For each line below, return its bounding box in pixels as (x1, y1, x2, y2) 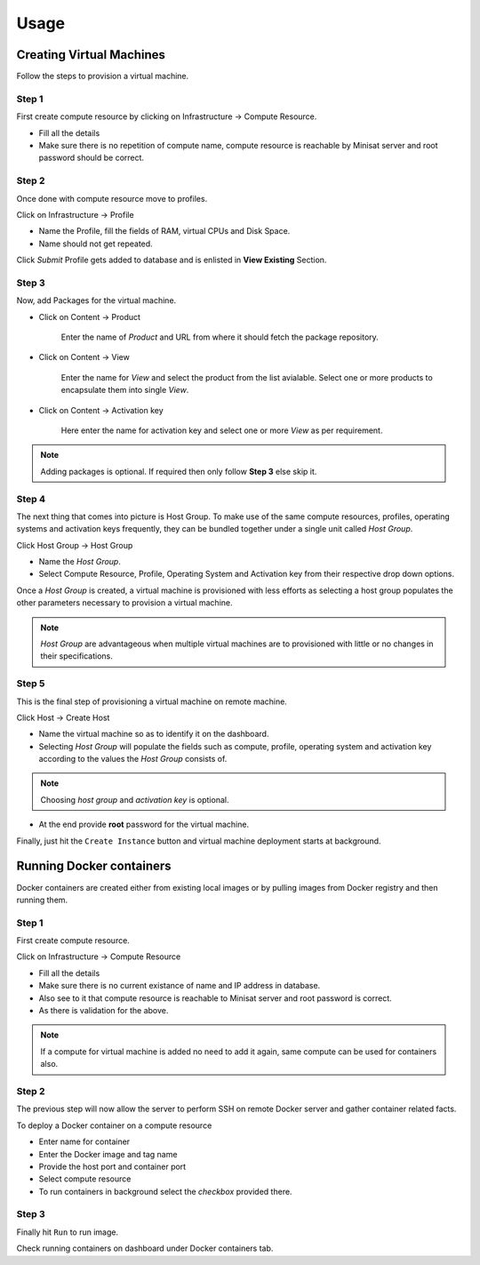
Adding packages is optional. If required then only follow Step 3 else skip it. (40, 466, 317, 476)
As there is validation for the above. (38, 1005, 169, 1016)
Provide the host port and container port (38, 1161, 187, 1172)
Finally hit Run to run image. (16, 1227, 119, 1237)
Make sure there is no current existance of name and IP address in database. (38, 981, 321, 991)
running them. (16, 894, 68, 905)
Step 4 (16, 492, 46, 505)
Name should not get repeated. (38, 238, 153, 249)
